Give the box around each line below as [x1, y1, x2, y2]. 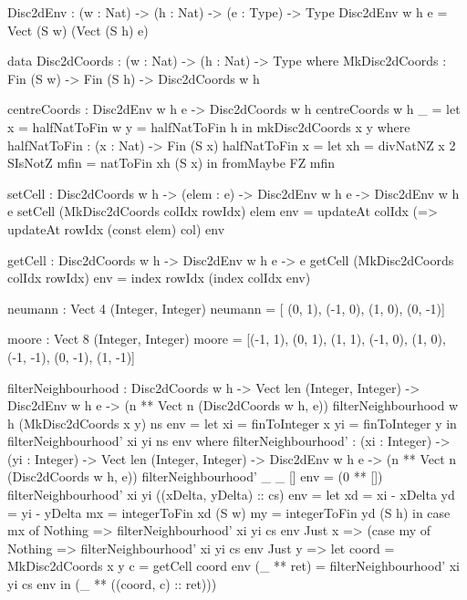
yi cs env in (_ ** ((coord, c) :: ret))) [7, 574, 217, 594]
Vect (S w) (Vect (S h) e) [7, 20, 149, 39]
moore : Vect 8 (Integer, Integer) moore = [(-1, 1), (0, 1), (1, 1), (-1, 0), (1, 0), [7, 329, 446, 348]
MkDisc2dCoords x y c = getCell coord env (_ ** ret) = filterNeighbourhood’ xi [7, 556, 461, 575]
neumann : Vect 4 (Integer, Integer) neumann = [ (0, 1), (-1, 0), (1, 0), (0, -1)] [7, 298, 445, 317]
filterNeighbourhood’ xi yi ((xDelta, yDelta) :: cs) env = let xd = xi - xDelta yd [7, 485, 455, 504]
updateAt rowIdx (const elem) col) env [7, 219, 225, 238]
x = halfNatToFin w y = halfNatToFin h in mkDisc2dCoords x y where [7, 117, 410, 136]
